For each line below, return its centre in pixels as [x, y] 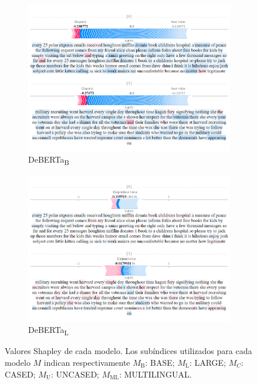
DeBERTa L [48, 331]
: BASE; [160, 363]
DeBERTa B [49, 160]
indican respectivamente [87, 363]
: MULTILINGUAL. [155, 374]
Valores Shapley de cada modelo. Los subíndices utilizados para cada [128, 351]
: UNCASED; [75, 374]
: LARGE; [208, 363]
